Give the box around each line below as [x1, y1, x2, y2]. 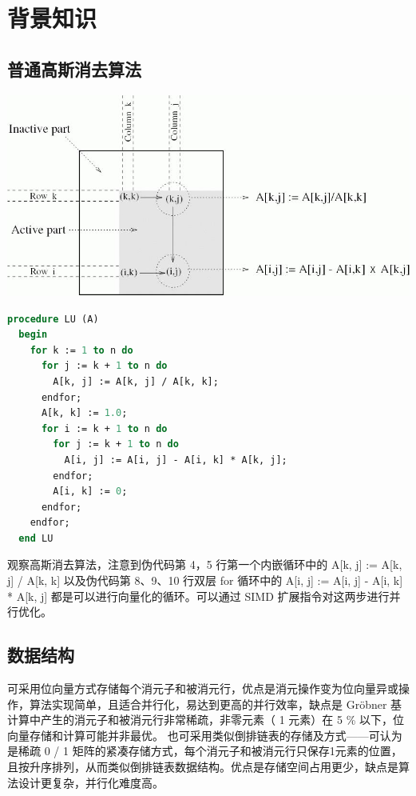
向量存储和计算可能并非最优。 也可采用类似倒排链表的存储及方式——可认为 [7, 726, 402, 743]
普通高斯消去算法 [7, 56, 141, 81]
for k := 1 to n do [30, 344, 133, 356]
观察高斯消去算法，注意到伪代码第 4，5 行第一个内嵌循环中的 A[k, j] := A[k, [7, 556, 402, 573]
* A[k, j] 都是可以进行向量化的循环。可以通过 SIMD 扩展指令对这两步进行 [7, 587, 390, 604]
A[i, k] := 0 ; [53, 486, 128, 498]
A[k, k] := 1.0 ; [41, 407, 128, 419]
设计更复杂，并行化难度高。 [18, 774, 164, 790]
